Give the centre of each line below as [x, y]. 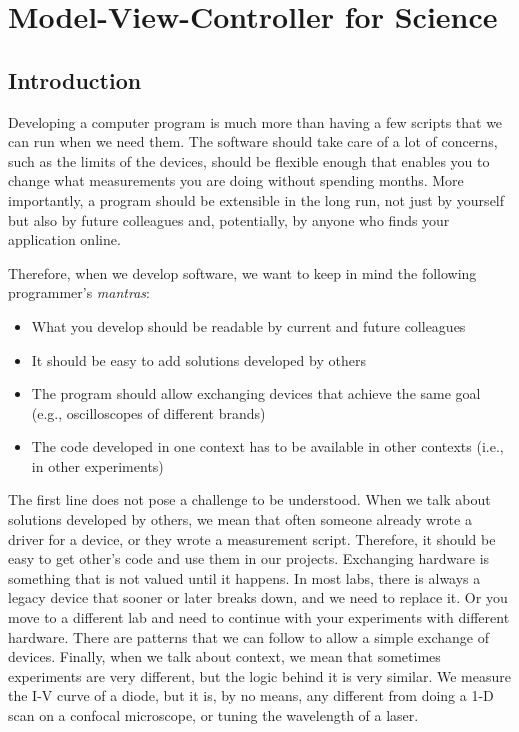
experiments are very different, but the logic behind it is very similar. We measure [260, 675]
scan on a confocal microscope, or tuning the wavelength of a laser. [213, 715]
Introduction [75, 79]
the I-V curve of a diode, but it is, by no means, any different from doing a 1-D [251, 695]
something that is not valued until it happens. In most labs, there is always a [244, 577]
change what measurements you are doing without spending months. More [236, 180]
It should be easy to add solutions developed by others [198, 359]
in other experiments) [97, 465]
